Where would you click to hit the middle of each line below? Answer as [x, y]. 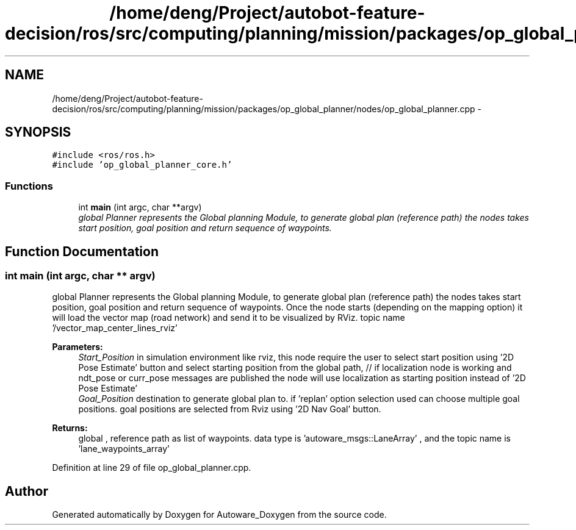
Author [27, 491]
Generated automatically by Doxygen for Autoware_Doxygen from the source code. [219, 515]
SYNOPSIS [38, 132]
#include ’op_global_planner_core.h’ [142, 165]
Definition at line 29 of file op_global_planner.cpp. [152, 468]
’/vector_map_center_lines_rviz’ [115, 328]
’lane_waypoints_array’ [124, 449]
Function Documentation [82, 251]
